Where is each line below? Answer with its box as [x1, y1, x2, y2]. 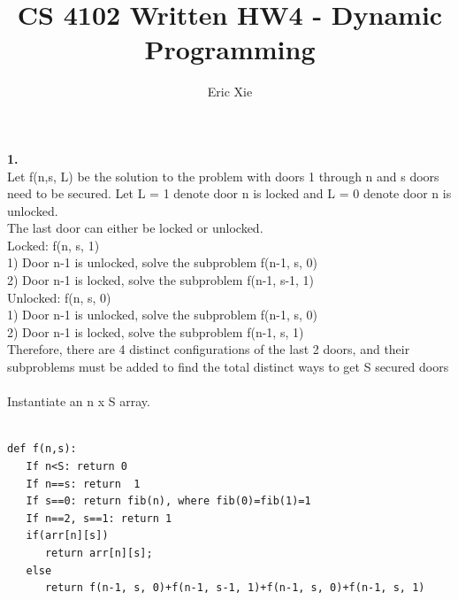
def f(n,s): [7, 442, 77, 456]
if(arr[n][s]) [26, 529, 109, 542]
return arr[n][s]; [44, 546, 153, 559]
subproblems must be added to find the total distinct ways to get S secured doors [7, 358, 449, 376]
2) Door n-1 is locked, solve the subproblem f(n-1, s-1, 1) [7, 271, 315, 289]
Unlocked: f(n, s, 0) [7, 288, 111, 306]
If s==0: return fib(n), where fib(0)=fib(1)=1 [26, 495, 311, 508]
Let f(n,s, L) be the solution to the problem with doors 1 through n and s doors [7, 166, 439, 185]
